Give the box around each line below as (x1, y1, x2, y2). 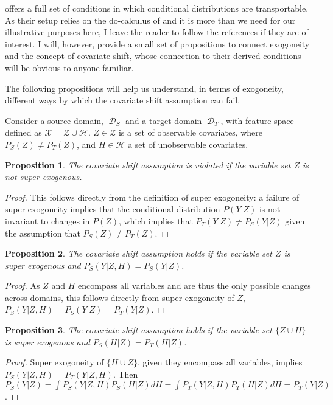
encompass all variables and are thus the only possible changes (78, 279, 311, 292)
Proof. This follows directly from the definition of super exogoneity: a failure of (5, 190, 300, 203)
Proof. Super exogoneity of (5, 356, 104, 369)
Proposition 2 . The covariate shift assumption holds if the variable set (5, 247, 272, 260)
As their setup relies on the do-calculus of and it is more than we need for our (5, 13, 296, 26)
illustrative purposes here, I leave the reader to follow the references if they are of (5, 26, 309, 38)
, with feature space (220, 114, 294, 126)
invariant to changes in (5, 214, 90, 227)
